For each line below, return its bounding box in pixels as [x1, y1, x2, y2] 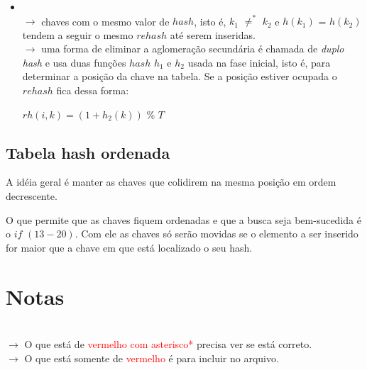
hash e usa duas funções [22, 55, 126, 69]
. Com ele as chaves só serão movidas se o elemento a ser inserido [75, 226, 358, 241]
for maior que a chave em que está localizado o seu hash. [6, 240, 253, 254]
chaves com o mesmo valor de [41, 13, 170, 28]
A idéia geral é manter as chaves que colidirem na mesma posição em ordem [6, 174, 336, 189]
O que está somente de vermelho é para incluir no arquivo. [24, 350, 279, 365]
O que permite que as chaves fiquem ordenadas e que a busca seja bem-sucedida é [6, 212, 361, 227]
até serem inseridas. [170, 27, 256, 42]
